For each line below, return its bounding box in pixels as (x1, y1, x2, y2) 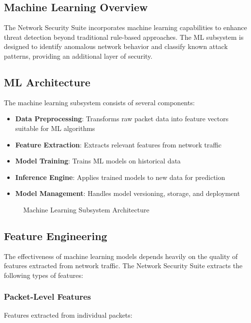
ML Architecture (4, 74, 90, 89)
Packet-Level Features (4, 291, 91, 303)
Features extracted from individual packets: (4, 309, 133, 320)
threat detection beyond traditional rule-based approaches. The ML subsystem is (4, 32, 244, 42)
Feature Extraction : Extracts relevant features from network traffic (15, 139, 222, 149)
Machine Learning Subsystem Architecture (23, 204, 149, 214)
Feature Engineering (4, 228, 107, 243)
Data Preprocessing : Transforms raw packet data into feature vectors (15, 113, 229, 124)
